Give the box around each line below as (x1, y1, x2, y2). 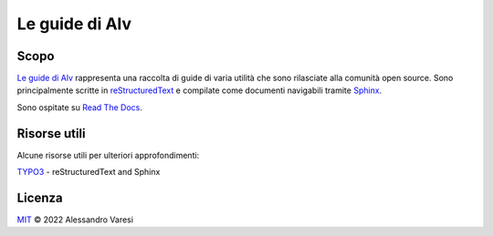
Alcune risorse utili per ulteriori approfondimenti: (16, 149, 200, 160)
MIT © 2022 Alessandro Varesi (16, 214, 134, 225)
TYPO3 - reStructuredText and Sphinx (16, 167, 161, 178)
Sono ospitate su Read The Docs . (16, 101, 143, 113)
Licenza (16, 190, 63, 205)
